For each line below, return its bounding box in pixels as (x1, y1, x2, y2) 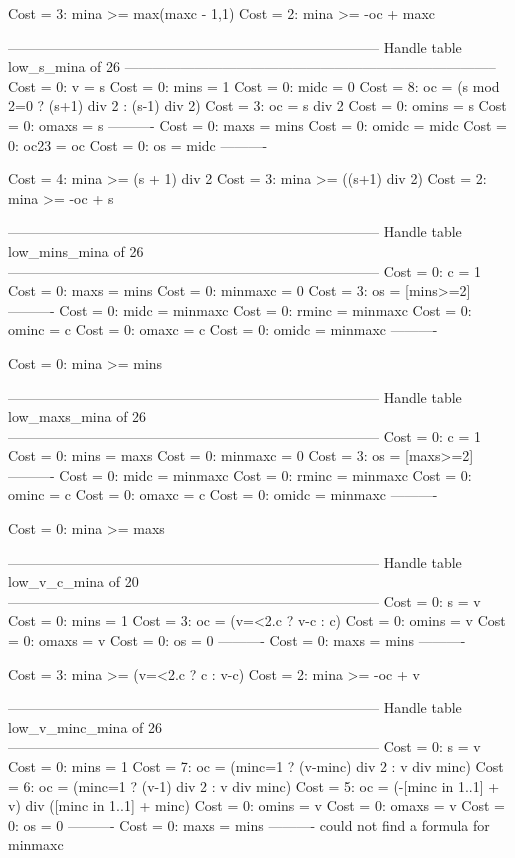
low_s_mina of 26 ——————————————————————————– (8, 56, 496, 77)
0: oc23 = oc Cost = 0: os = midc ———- (8, 134, 268, 155)
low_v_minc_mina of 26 (8, 716, 162, 737)
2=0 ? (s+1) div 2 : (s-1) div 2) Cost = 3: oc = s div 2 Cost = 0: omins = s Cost (8, 95, 507, 116)
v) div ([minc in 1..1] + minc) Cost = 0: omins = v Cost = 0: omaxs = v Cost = (8, 795, 505, 816)
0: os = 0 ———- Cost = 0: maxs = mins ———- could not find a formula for (8, 814, 490, 835)
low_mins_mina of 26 (8, 240, 144, 261)
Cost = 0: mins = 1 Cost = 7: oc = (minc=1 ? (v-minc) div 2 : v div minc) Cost (8, 756, 504, 776)
